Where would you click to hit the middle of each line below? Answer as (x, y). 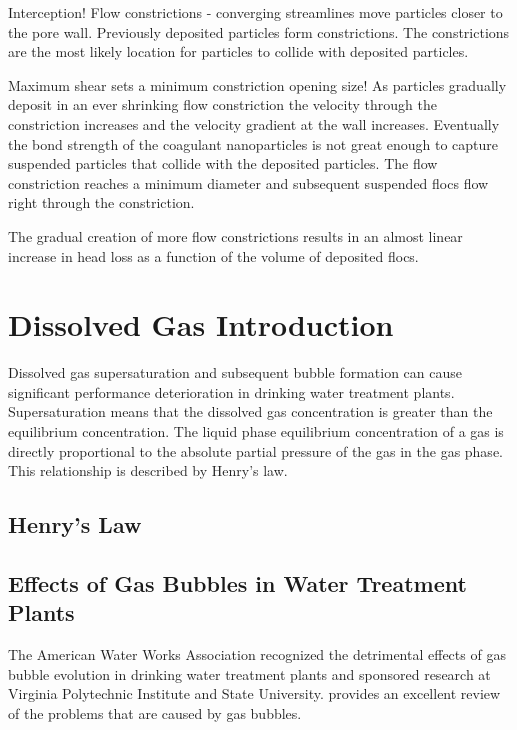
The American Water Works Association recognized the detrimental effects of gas (257, 654)
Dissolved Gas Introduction (201, 324)
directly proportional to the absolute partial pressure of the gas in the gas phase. (255, 450)
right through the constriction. (101, 202)
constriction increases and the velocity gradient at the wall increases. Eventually (254, 123)
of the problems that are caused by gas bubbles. (155, 712)
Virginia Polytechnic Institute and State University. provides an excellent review (254, 693)
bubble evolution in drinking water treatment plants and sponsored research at (249, 673)
